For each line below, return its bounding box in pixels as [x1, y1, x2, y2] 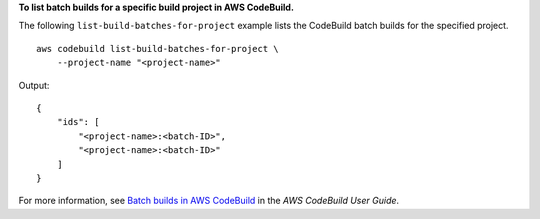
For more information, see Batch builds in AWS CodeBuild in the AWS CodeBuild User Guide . [18, 195, 400, 207]
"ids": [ [56, 116, 100, 128]
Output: [18, 79, 50, 91]
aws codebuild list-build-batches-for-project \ [36, 43, 279, 54]
